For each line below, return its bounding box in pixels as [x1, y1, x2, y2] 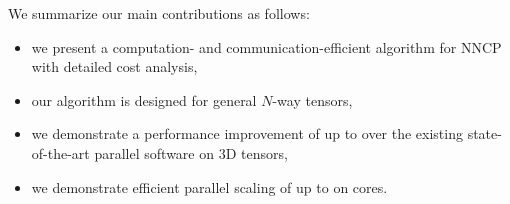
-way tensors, [272, 89, 353, 110]
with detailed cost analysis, [31, 56, 198, 77]
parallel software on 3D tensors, [94, 142, 288, 163]
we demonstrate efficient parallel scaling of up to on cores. [31, 176, 388, 197]
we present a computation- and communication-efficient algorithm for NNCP [31, 36, 502, 57]
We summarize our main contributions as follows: [8, 3, 310, 23]
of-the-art [31, 142, 90, 163]
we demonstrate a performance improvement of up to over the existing [31, 123, 463, 144]
